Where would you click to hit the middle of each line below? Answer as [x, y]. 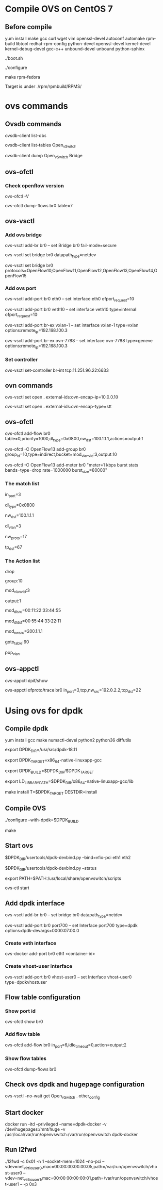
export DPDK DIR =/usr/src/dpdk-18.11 [41, 750]
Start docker [24, 1112]
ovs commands [37, 106]
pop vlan [13, 653]
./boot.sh [14, 58]
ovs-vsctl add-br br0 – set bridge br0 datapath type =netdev [64, 915]
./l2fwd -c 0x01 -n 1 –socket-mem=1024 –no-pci [53, 1161]
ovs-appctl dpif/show [26, 680]
